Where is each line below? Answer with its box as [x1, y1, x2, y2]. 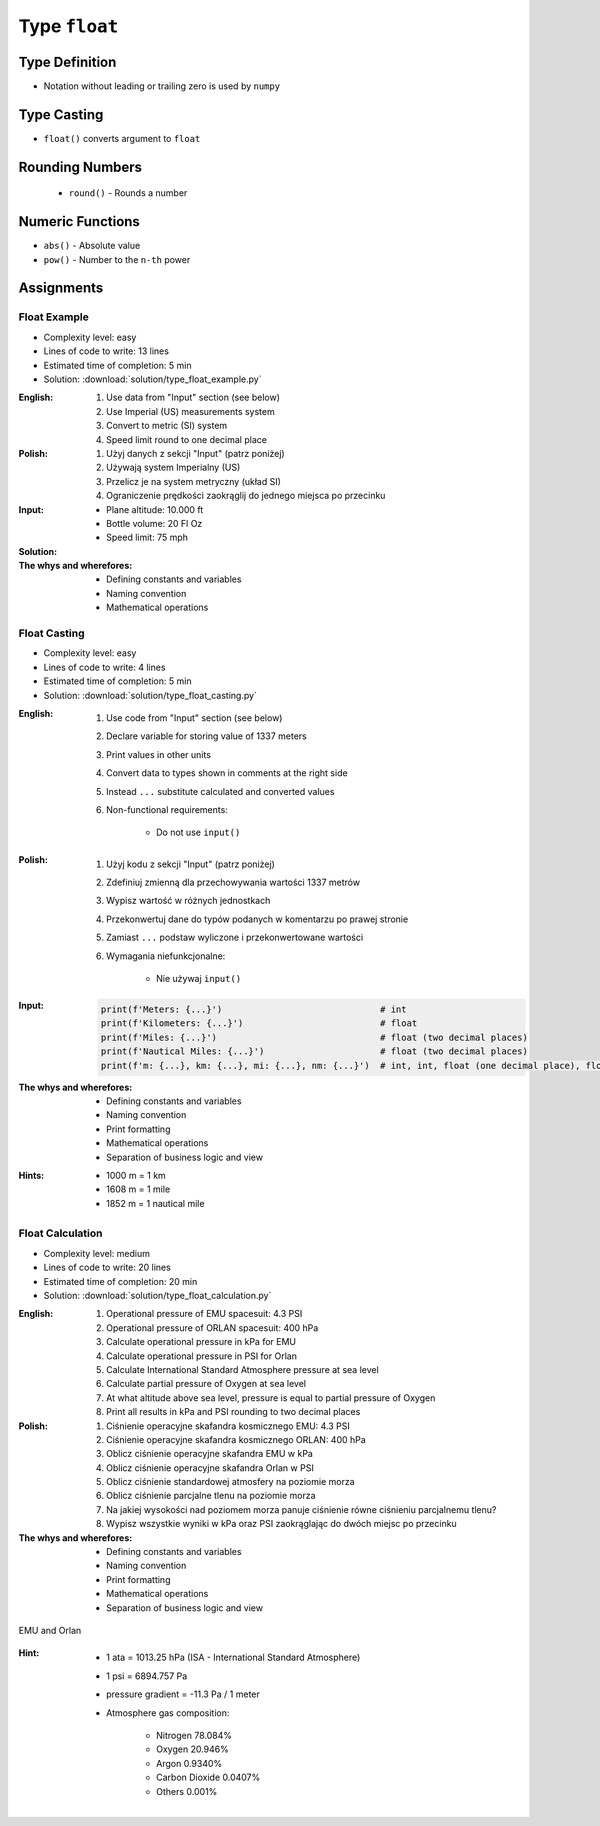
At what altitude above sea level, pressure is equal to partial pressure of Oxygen [106, 1391, 436, 1404]
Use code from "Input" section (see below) [106, 711, 283, 724]
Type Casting [18, 106, 104, 123]
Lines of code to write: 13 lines [43, 345, 170, 357]
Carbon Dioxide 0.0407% [156, 1771, 261, 1784]
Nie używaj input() [156, 973, 242, 985]
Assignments [18, 280, 104, 297]
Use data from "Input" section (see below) [106, 391, 280, 404]
